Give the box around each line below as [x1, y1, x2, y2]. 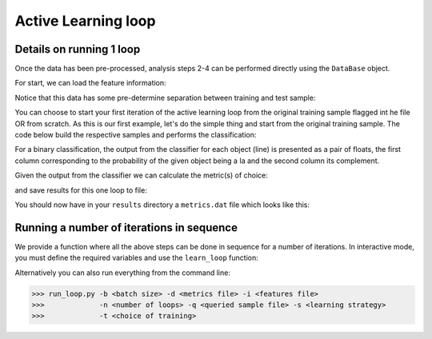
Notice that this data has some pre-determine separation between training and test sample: [14, 93, 316, 102]
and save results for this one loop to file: [14, 185, 147, 195]
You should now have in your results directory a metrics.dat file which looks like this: [14, 200, 310, 209]
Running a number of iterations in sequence [14, 221, 238, 234]
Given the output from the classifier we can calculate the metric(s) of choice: [14, 170, 268, 180]
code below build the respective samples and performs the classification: [14, 130, 257, 140]
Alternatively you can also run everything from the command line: [14, 268, 231, 277]
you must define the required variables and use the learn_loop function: [14, 253, 259, 263]
